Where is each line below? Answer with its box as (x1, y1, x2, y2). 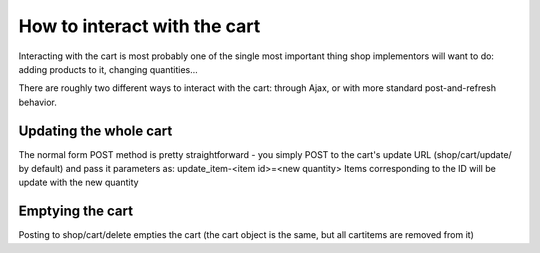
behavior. (18, 96, 57, 108)
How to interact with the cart (18, 15, 261, 37)
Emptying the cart (18, 203, 134, 220)
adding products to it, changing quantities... (18, 63, 199, 75)
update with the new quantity (18, 176, 139, 189)
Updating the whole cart (18, 122, 173, 139)
